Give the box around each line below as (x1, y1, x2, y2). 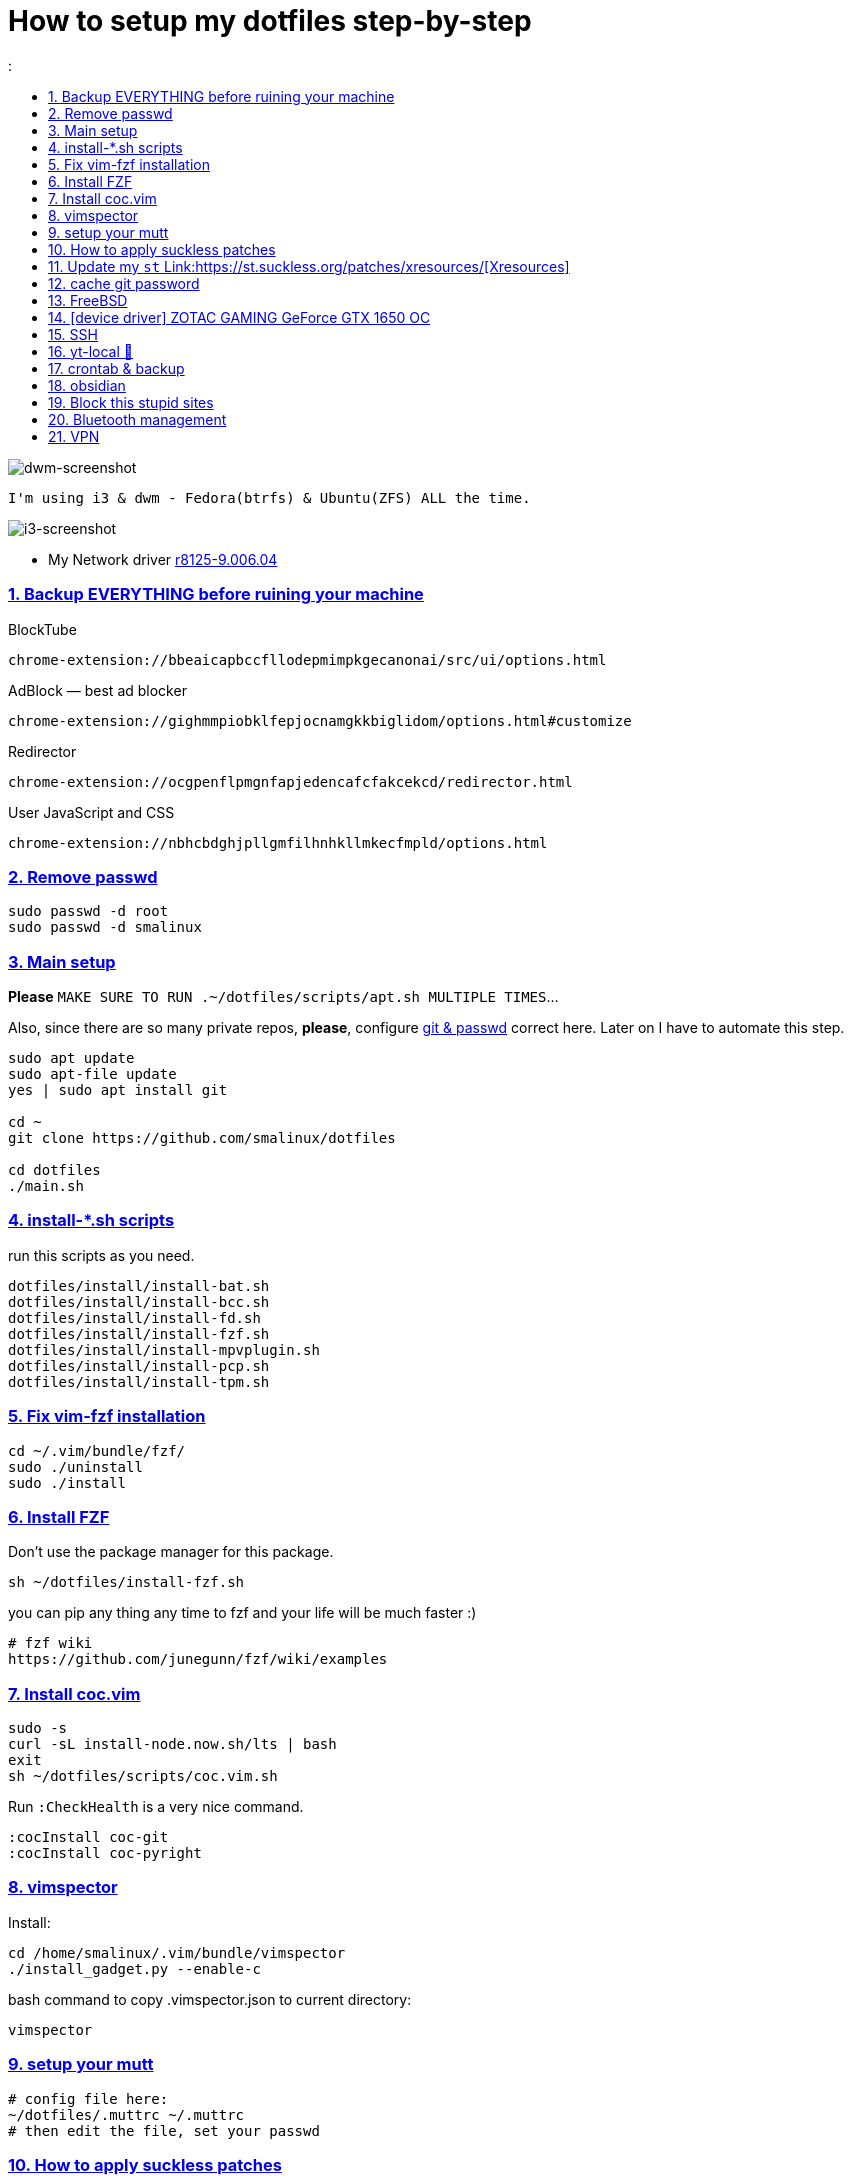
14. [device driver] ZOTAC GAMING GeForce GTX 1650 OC (48, 308, 431, 326)
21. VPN (48, 427, 100, 445)
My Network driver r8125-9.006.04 (48, 550, 278, 568)
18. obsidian (48, 376, 126, 394)
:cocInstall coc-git (8, 1829, 169, 1845)
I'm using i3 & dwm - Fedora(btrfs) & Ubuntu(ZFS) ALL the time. (8, 489, 531, 506)
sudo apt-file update (8, 1066, 177, 1082)
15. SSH (48, 325, 98, 343)
